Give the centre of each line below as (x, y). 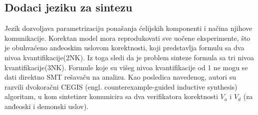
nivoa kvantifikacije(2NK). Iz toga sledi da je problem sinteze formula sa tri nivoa (129, 57)
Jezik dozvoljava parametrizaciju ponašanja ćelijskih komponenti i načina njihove (129, 28)
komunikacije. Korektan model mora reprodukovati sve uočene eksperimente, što (128, 38)
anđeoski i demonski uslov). (47, 106)
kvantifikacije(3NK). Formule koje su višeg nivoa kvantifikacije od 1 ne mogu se (126, 67)
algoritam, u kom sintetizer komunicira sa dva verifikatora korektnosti (111, 96)
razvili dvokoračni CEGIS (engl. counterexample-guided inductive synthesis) (121, 86)
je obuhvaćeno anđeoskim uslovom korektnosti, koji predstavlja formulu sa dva (125, 48)
